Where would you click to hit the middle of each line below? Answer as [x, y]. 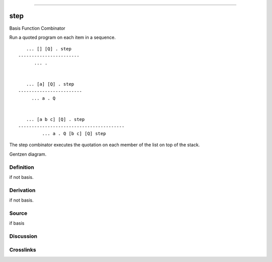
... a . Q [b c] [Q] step [74, 133]
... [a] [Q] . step [50, 84]
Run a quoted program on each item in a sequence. [62, 37]
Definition [22, 167]
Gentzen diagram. [28, 154]
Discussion [23, 236]
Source [18, 213]
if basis [17, 223]
